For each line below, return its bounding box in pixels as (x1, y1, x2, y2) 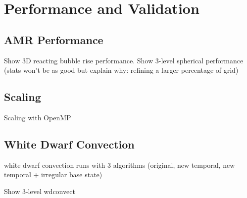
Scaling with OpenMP (4, 112, 71, 122)
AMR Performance (4, 32, 103, 47)
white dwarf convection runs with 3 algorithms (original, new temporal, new (4, 159, 235, 170)
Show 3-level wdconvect (4, 186, 75, 196)
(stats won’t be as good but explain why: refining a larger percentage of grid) (4, 65, 239, 75)
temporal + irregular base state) (4, 169, 102, 180)
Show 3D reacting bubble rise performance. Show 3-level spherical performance (4, 55, 244, 65)
